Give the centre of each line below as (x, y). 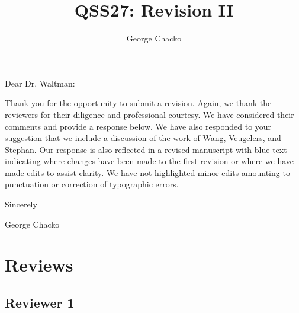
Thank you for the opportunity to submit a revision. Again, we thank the (138, 103)
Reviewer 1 (40, 303)
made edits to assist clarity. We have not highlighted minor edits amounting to (147, 172)
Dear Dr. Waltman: (40, 83)
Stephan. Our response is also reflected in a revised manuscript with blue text (146, 149)
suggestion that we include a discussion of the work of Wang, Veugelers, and (143, 138)
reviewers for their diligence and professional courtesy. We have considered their (149, 114)
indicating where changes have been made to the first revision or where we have (149, 161)
